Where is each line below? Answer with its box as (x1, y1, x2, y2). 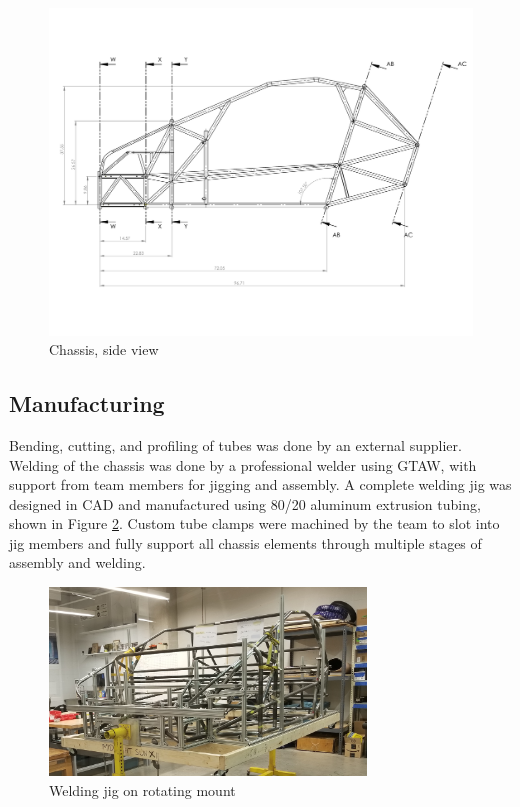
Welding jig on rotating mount (49, 779, 236, 800)
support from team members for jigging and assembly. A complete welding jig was (9, 474, 512, 495)
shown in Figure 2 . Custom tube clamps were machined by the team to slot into (9, 513, 500, 534)
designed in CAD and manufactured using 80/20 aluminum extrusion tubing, (9, 493, 481, 514)
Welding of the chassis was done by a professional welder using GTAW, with (9, 454, 477, 475)
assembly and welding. (9, 552, 146, 573)
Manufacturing (9, 388, 165, 419)
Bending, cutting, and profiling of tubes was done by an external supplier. (9, 434, 462, 455)
